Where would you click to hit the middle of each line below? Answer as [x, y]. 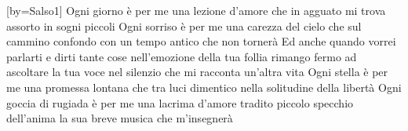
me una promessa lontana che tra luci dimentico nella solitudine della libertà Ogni [204, 87]
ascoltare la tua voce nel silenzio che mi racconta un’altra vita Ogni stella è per [197, 72]
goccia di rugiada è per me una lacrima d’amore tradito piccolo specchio [180, 102]
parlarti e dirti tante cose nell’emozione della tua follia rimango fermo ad [182, 56]
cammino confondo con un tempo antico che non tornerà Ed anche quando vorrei [201, 41]
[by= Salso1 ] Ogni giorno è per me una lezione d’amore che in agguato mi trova [196, 10]
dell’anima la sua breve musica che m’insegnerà [120, 118]
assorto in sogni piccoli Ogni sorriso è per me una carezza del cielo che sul [184, 25]
